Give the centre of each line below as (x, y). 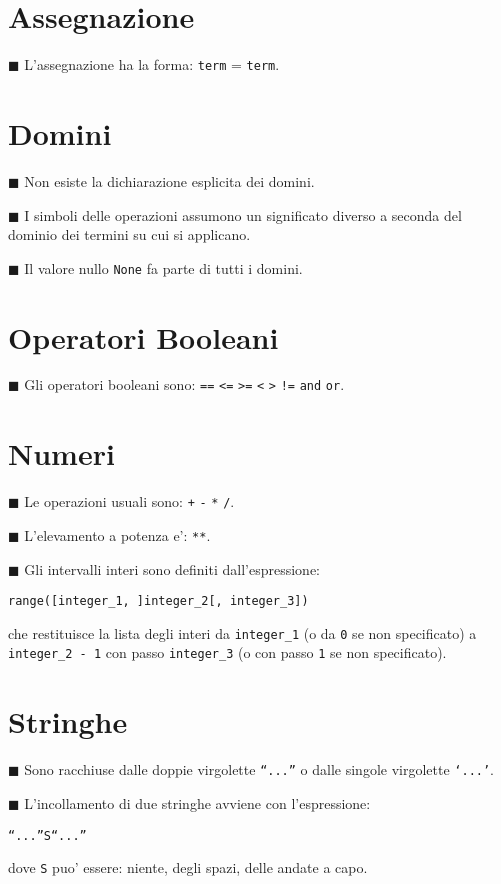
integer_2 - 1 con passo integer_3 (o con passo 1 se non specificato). (227, 652)
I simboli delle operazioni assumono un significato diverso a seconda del (243, 214)
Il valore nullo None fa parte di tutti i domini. (163, 267)
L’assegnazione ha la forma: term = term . (152, 64)
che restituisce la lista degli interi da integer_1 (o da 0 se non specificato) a (242, 632)
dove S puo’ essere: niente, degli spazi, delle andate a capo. (188, 867)
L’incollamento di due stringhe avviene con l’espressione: (197, 802)
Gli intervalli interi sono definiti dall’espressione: (172, 568)
